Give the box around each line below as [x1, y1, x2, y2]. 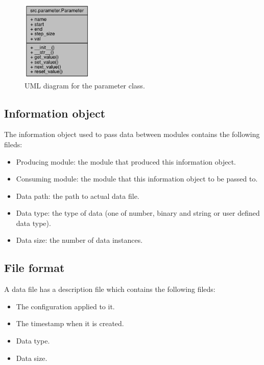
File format [4, 260, 65, 276]
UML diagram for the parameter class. [25, 80, 145, 90]
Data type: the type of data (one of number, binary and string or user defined [16, 208, 260, 218]
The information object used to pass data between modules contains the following [4, 129, 260, 140]
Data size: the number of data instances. [16, 235, 143, 245]
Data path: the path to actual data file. [16, 190, 139, 201]
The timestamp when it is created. [16, 318, 124, 329]
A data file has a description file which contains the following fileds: [4, 284, 215, 294]
